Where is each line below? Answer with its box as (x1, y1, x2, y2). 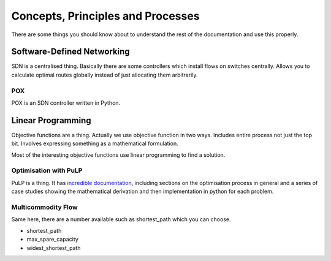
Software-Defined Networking (11, 47, 130, 57)
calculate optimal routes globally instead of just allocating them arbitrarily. (11, 71, 198, 78)
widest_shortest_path (26, 244, 81, 251)
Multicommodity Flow (11, 203, 78, 211)
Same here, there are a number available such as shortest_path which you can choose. (11, 216, 231, 223)
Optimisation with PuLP (11, 166, 83, 175)
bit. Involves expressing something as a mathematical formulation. (11, 140, 179, 147)
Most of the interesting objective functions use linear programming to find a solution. (11, 151, 226, 159)
